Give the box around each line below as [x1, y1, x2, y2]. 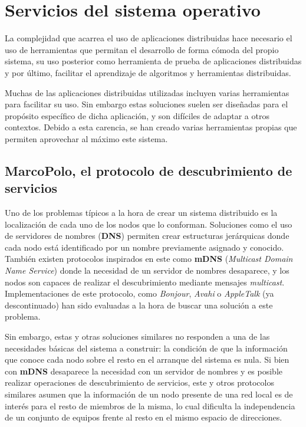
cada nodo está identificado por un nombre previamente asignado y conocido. [5, 241, 284, 253]
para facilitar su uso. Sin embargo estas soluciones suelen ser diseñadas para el [5, 98, 288, 110]
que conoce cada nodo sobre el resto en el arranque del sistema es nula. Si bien [5, 353, 289, 366]
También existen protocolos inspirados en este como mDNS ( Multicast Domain [5, 252, 293, 265]
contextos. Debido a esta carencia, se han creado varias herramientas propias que [5, 121, 297, 133]
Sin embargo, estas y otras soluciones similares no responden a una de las [5, 330, 270, 342]
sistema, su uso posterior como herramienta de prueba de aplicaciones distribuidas [5, 55, 302, 67]
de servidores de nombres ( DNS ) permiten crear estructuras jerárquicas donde [5, 229, 289, 242]
